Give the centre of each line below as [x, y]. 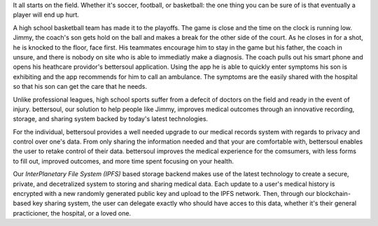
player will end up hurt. [46, 15]
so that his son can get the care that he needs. [80, 87]
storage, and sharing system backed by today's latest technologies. [111, 119]
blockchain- [334, 194]
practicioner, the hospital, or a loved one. [72, 213]
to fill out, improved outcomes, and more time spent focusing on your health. [123, 161]
